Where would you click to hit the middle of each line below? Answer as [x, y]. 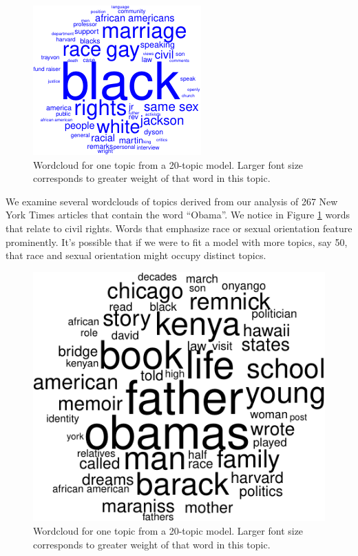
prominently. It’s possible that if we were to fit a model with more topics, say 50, [177, 241]
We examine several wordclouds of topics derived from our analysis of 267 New [172, 201]
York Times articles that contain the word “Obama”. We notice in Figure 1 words [178, 215]
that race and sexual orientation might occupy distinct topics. [136, 255]
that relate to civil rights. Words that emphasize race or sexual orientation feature [179, 228]
